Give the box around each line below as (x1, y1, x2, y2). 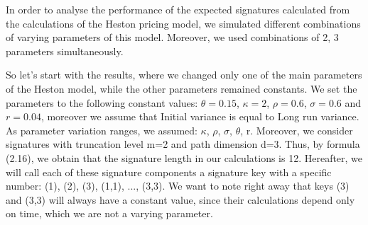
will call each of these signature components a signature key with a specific (6, 164, 332, 179)
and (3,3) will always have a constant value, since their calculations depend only (6, 192, 355, 207)
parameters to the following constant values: (6, 95, 198, 110)
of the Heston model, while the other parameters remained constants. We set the (6, 81, 357, 96)
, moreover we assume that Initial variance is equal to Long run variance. (40, 109, 359, 124)
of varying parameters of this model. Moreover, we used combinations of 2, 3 (6, 30, 339, 45)
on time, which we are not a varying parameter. (6, 206, 213, 221)
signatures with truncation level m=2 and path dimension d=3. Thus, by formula (6, 137, 360, 151)
